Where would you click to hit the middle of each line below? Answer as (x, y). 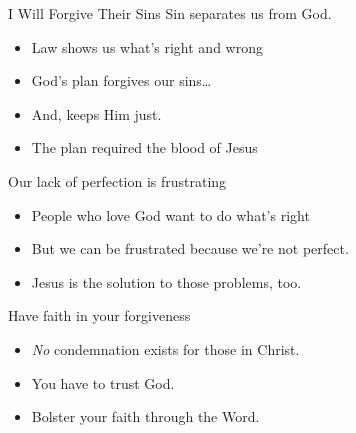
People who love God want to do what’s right (170, 214)
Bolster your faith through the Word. (145, 416)
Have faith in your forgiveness (99, 315)
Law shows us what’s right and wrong (147, 46)
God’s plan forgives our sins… (121, 80)
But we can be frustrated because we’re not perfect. (190, 248)
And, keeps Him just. (96, 113)
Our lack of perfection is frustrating (117, 180)
